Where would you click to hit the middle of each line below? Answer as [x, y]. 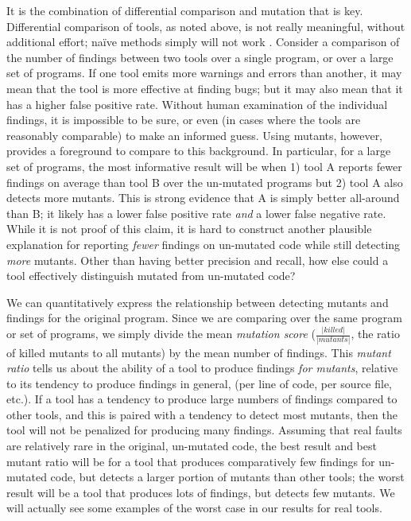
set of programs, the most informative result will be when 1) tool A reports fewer [204, 166]
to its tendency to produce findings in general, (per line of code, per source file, [200, 383]
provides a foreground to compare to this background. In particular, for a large [199, 151]
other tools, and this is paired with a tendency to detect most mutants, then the [202, 414]
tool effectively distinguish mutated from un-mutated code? [151, 276]
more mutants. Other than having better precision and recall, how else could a [198, 260]
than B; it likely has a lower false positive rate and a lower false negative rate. [196, 213]
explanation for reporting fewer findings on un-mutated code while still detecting [204, 244]
